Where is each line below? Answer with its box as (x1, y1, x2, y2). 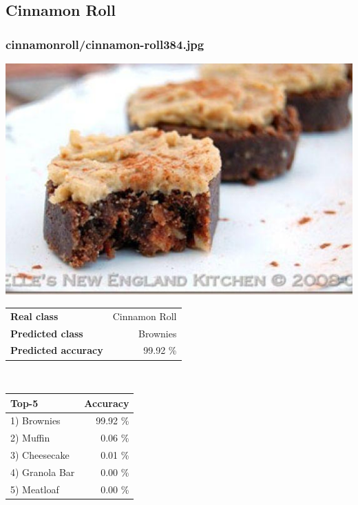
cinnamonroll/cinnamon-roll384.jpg (6, 35, 204, 52)
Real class (10, 308, 59, 323)
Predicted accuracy (10, 343, 103, 357)
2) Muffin (10, 430, 50, 445)
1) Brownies (10, 413, 61, 428)
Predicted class (10, 326, 83, 340)
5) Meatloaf (10, 482, 59, 496)
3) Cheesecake (10, 448, 70, 462)
